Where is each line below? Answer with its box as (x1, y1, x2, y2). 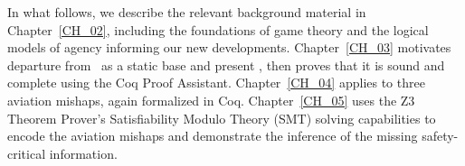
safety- (422, 126, 459, 145)
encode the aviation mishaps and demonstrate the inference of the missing (7, 126, 418, 145)
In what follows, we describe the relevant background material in (7, 3, 366, 21)
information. (49, 143, 118, 162)
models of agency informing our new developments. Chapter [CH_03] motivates (7, 38, 451, 57)
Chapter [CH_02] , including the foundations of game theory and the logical (7, 20, 429, 39)
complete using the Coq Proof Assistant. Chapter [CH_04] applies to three (7, 73, 425, 92)
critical (7, 143, 46, 162)
